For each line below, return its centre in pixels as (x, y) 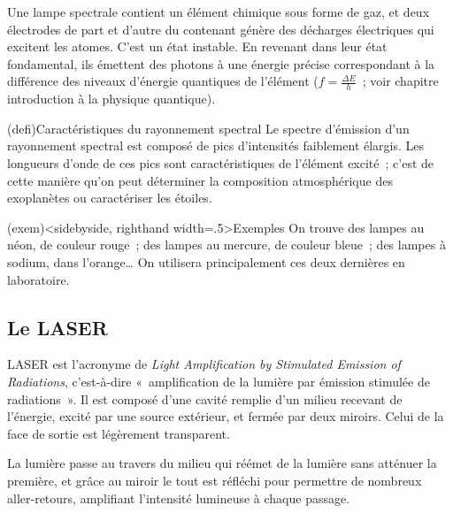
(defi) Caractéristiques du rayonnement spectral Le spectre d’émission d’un (208, 128)
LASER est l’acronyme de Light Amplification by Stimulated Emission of (204, 364)
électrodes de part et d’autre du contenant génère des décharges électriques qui (221, 29)
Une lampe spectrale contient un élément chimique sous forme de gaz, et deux (219, 11)
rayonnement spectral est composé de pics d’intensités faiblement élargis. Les (216, 145)
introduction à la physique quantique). (111, 99)
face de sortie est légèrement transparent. (119, 433)
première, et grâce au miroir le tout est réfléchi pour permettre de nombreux (215, 480)
